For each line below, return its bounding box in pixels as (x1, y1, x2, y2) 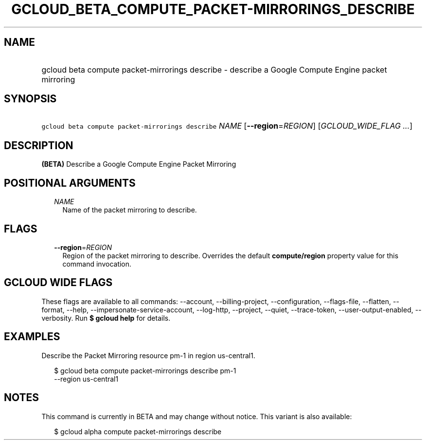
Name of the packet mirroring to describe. (62, 206, 197, 214)
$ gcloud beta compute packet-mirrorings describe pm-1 (54, 366, 236, 375)
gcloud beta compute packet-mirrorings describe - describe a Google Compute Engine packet (41, 64, 387, 75)
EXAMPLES (4, 330, 60, 343)
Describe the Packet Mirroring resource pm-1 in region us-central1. (41, 351, 255, 360)
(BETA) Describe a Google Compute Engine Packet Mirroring (41, 160, 236, 169)
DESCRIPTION (4, 139, 73, 152)
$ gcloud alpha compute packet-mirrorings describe (54, 427, 222, 436)
